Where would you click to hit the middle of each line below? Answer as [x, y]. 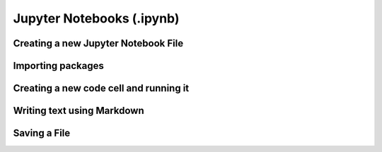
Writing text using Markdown [79, 111]
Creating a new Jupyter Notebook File [98, 43]
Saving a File [42, 133]
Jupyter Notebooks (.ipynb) [96, 18]
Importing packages [58, 66]
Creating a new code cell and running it [101, 88]
